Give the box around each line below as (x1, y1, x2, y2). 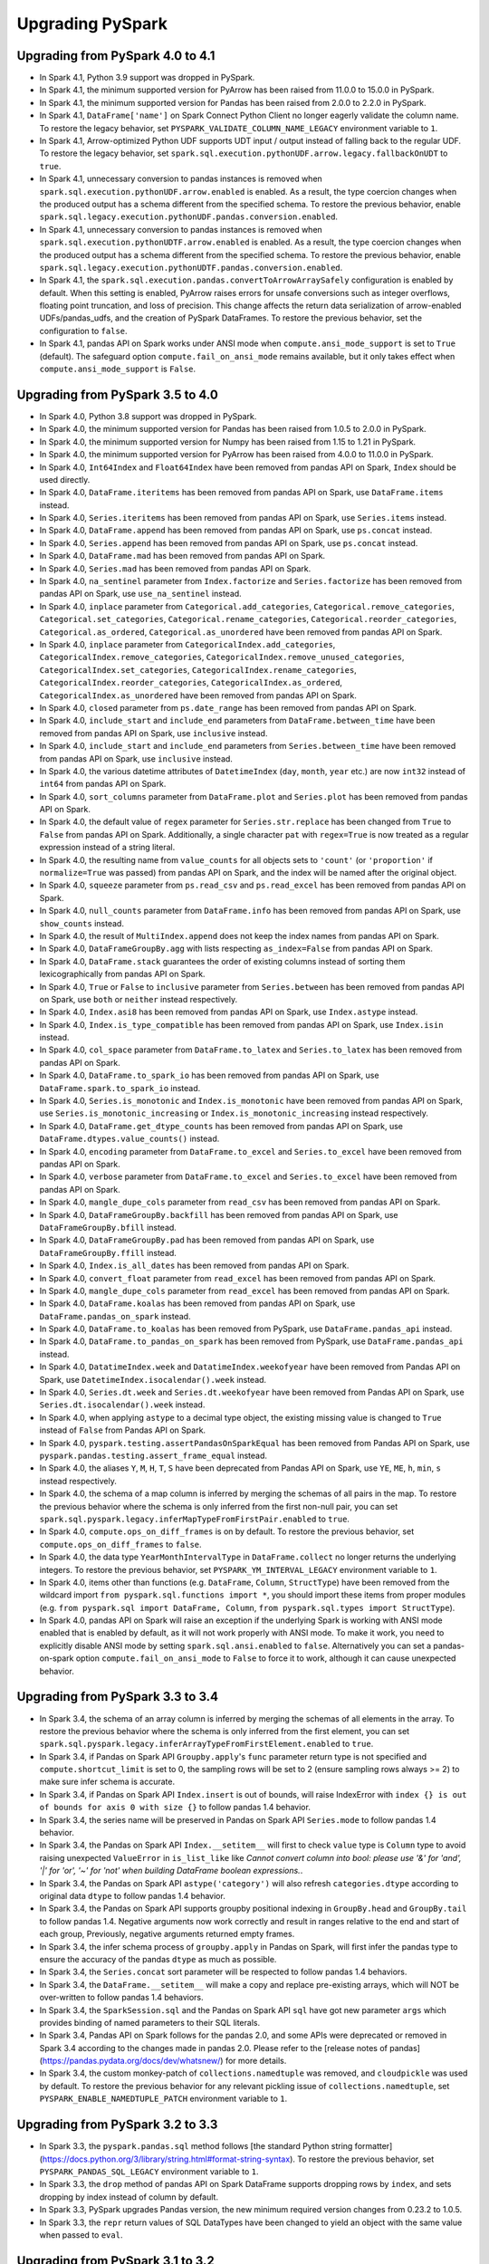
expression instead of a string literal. (39, 842, 176, 853)
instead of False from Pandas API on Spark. (39, 1425, 206, 1435)
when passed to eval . (39, 2229, 123, 2240)
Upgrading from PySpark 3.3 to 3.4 (16, 1689, 219, 1704)
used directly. (39, 474, 91, 484)
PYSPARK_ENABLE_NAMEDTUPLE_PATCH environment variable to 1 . (39, 2093, 288, 2105)
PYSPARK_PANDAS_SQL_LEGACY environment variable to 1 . (39, 2165, 259, 2177)
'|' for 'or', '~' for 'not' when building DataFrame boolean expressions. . (39, 1866, 303, 1876)
